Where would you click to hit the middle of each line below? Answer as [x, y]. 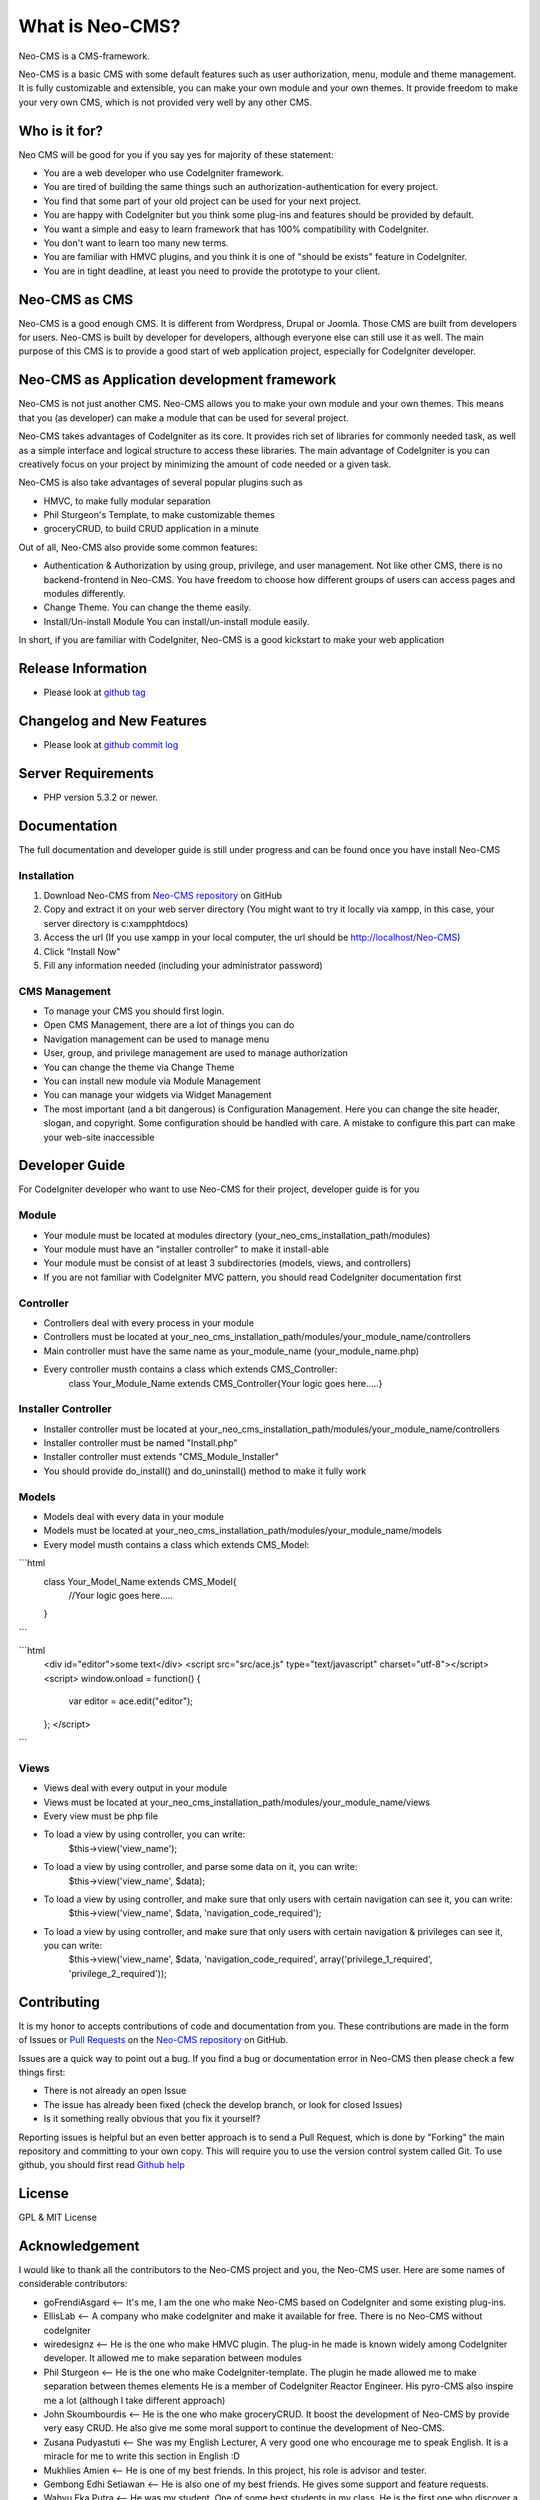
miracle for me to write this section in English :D [141, 2456]
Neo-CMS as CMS [76, 299]
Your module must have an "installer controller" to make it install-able [186, 1249]
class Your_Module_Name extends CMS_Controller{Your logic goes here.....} [225, 1383]
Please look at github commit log [111, 745]
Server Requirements [86, 773]
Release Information [83, 668]
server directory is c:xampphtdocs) [116, 923]
